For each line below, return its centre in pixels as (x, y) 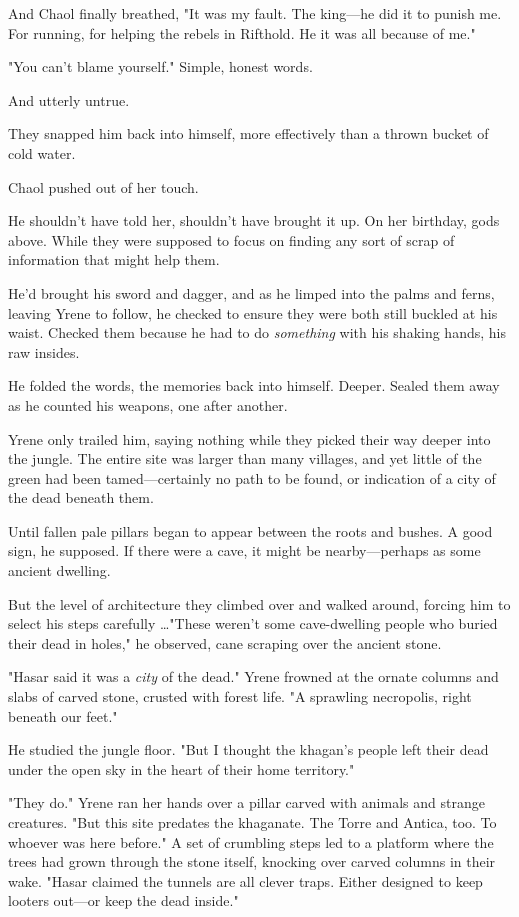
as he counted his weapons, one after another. (148, 404)
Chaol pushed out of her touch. (103, 186)
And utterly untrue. (69, 99)
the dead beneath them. (81, 497)
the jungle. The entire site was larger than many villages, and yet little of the (245, 458)
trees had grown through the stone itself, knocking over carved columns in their (252, 861)
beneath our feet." (63, 715)
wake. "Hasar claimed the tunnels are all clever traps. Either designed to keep (245, 880)
